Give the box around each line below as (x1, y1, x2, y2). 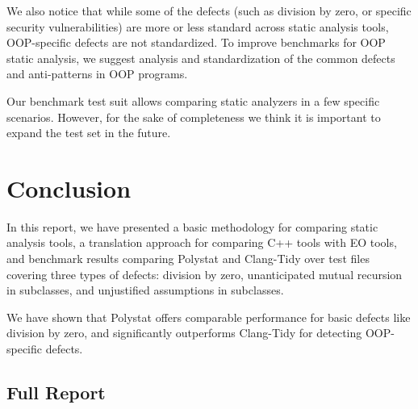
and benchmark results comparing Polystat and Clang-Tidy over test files (6, 250, 370, 267)
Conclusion (6, 171, 132, 204)
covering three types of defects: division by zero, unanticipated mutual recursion (6, 265, 403, 282)
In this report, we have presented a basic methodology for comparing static (6, 218, 378, 235)
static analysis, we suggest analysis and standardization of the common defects (6, 49, 395, 66)
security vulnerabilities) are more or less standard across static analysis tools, (6, 18, 389, 35)
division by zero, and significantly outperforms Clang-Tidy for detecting (6, 324, 362, 341)
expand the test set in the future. (6, 124, 171, 141)
